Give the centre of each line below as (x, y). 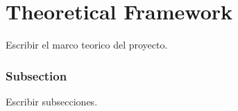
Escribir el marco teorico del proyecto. (87, 45)
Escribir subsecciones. (52, 101)
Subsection (36, 75)
